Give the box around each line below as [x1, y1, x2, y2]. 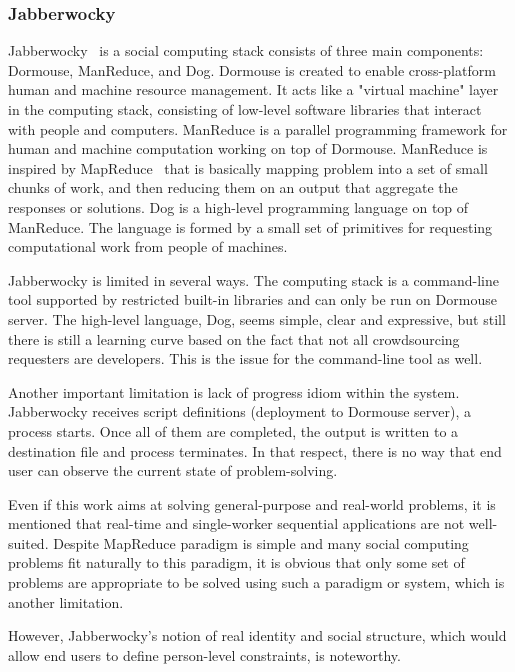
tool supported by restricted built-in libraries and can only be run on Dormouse [8, 289, 497, 310]
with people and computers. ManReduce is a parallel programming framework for [8, 118, 508, 139]
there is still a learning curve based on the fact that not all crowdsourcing [8, 328, 460, 349]
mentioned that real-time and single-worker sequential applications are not [8, 513, 465, 534]
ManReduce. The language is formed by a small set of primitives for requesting [8, 216, 493, 237]
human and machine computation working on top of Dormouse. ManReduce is [8, 138, 488, 159]
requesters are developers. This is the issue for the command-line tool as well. [8, 348, 483, 369]
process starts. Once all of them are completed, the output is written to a [8, 420, 459, 441]
